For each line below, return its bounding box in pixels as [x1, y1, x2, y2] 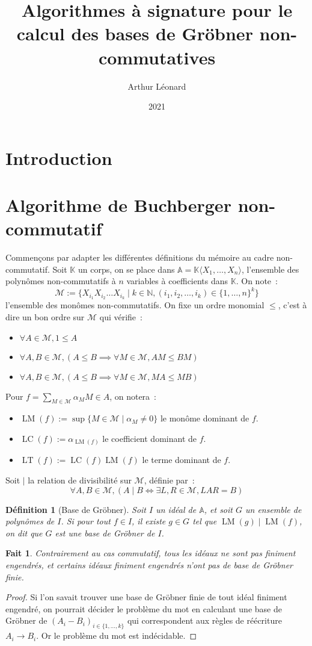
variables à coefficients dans [126, 275, 228, 287]
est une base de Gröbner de [55, 526, 155, 539]
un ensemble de [245, 503, 302, 515]
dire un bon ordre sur [5, 310, 85, 323]
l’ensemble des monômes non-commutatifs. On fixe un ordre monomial [5, 299, 265, 311]
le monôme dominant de [160, 412, 249, 424]
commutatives [98, 45, 216, 69]
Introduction [5, 145, 112, 170]
